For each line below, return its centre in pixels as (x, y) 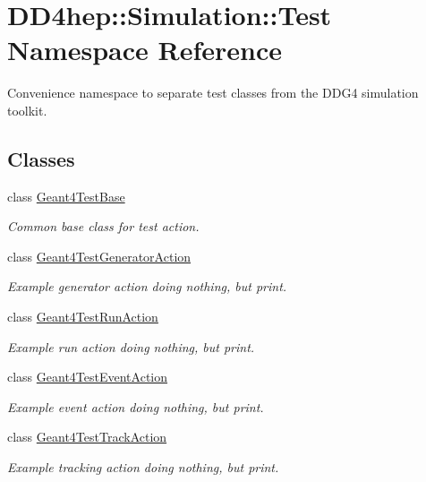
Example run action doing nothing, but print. (131, 346)
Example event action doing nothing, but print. (136, 406)
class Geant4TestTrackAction (87, 437)
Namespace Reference (145, 50)
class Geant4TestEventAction (88, 377)
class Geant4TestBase (66, 196)
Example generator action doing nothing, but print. (147, 286)
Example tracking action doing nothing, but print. (143, 467)
